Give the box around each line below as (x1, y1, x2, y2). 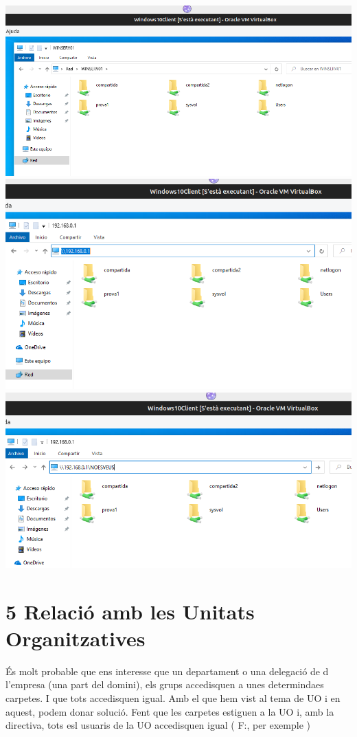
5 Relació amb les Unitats (5, 597, 255, 625)
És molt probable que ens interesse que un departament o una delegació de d (5, 663, 329, 678)
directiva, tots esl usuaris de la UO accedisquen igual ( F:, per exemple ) (5, 718, 310, 732)
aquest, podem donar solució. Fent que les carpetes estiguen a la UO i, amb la (5, 704, 334, 718)
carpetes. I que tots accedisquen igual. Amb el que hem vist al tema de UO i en (5, 690, 341, 705)
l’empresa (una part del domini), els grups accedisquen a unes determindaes (5, 677, 324, 692)
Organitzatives (5, 624, 146, 652)
